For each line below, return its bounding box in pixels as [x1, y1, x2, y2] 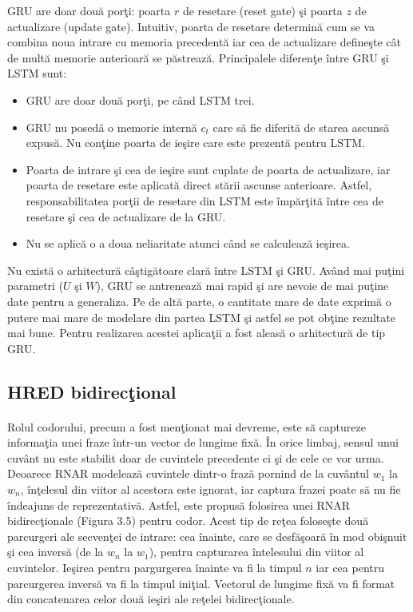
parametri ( [7, 277, 64, 294]
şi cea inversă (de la [7, 543, 104, 560]
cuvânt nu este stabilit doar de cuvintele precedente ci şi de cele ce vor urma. [7, 449, 384, 466]
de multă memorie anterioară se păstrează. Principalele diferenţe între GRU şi [7, 49, 389, 66]
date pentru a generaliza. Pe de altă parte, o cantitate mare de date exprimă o [7, 292, 391, 309]
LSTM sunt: [7, 65, 67, 81]
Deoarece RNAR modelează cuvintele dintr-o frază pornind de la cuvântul [7, 465, 370, 482]
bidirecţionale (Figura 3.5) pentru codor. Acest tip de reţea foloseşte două [7, 512, 369, 529]
